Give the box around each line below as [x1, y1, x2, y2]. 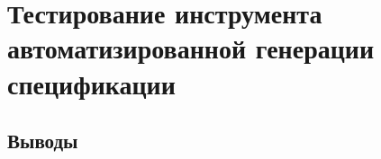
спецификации [7, 65, 176, 102]
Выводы [7, 127, 78, 155]
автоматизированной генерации [7, 30, 375, 66]
